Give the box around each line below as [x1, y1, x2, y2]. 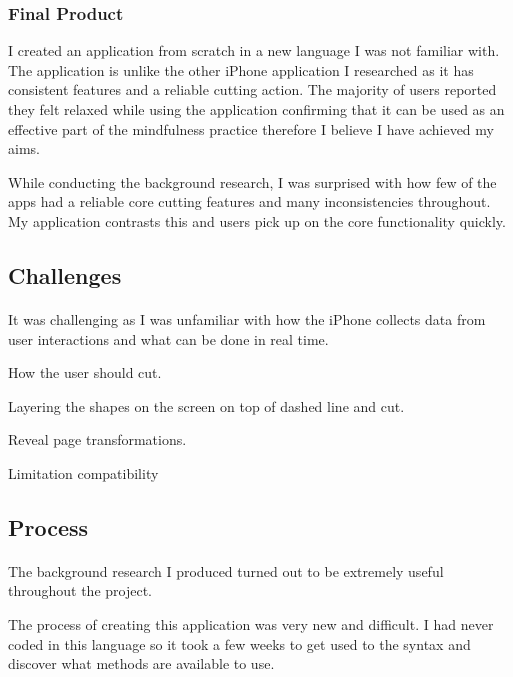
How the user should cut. [8, 362, 162, 383]
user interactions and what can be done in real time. [8, 328, 329, 349]
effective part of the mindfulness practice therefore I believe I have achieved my [8, 118, 494, 139]
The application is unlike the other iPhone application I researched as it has [8, 59, 474, 80]
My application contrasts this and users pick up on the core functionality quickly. [8, 210, 506, 231]
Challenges [8, 259, 122, 290]
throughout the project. [8, 580, 153, 601]
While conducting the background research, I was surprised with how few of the [8, 171, 497, 192]
